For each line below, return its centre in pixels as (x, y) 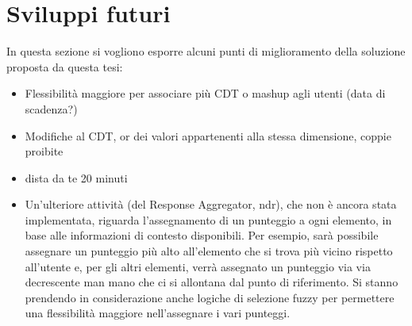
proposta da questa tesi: (65, 66)
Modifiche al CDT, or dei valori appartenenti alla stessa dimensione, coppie (208, 135)
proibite (44, 151)
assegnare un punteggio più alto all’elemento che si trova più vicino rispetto (209, 251)
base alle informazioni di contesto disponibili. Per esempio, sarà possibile (202, 235)
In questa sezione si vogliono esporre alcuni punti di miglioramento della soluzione (206, 51)
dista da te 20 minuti (76, 177)
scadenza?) (51, 108)
